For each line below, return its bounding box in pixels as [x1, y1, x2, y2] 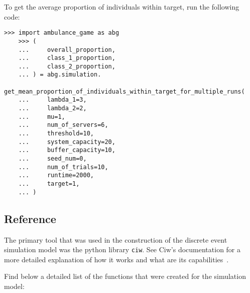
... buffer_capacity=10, [18, 146, 115, 154]
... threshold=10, [18, 130, 94, 137]
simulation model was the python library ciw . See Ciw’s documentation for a [4, 244, 241, 255]
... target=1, [18, 180, 80, 187]
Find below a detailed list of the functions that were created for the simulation [4, 271, 246, 281]
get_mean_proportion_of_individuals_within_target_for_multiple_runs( [4, 88, 245, 95]
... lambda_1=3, [18, 96, 87, 104]
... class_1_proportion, [18, 54, 115, 62]
